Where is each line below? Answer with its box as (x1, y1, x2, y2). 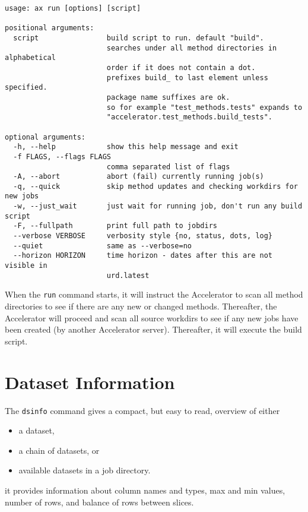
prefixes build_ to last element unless (106, 73, 268, 82)
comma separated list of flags (106, 162, 230, 171)
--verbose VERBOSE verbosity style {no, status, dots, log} (13, 232, 273, 241)
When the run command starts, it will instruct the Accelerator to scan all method (5, 288, 303, 301)
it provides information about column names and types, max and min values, (5, 483, 285, 496)
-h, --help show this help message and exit (13, 143, 239, 151)
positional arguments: (5, 24, 94, 33)
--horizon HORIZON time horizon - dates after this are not (13, 251, 273, 260)
